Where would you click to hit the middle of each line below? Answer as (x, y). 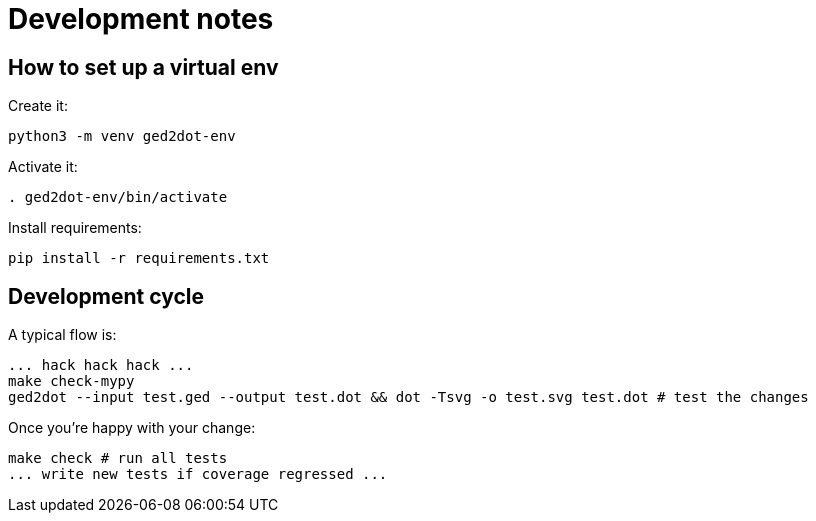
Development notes (141, 19)
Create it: (38, 106)
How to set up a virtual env (143, 67)
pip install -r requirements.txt (139, 258)
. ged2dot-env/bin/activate (118, 197)
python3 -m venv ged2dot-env (122, 136)
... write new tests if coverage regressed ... (198, 474)
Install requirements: (75, 228)
